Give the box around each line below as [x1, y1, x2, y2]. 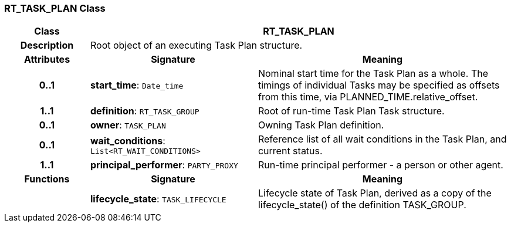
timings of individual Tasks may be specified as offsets [258, 79, 500, 92]
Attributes [23, 53, 70, 66]
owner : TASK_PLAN [90, 119, 166, 131]
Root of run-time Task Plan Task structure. [258, 105, 445, 117]
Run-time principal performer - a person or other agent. [258, 159, 503, 171]
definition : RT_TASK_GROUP [90, 105, 199, 117]
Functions [24, 173, 70, 185]
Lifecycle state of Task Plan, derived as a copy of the [258, 187, 492, 199]
